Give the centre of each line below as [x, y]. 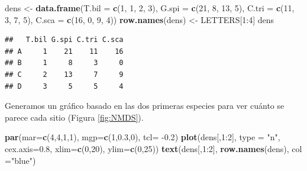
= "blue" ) [20, 160]
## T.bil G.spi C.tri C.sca [64, 40]
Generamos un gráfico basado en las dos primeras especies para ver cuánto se [145, 106]
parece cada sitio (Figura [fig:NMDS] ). [74, 117]
